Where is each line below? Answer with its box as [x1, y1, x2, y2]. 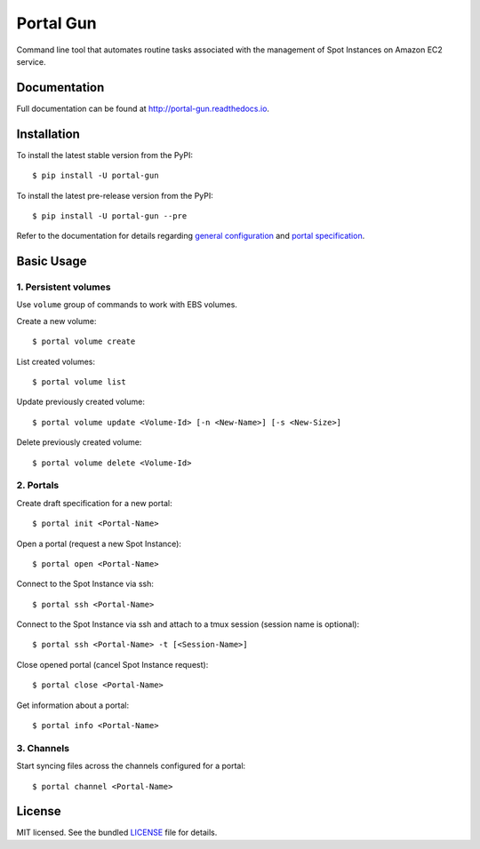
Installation [16, 126, 80, 141]
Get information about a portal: [16, 700, 129, 710]
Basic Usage [16, 254, 87, 269]
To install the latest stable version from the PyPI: [16, 149, 194, 160]
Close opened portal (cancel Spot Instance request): [16, 659, 209, 670]
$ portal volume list [32, 377, 126, 387]
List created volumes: [16, 356, 96, 367]
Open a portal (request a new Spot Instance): [16, 538, 182, 549]
